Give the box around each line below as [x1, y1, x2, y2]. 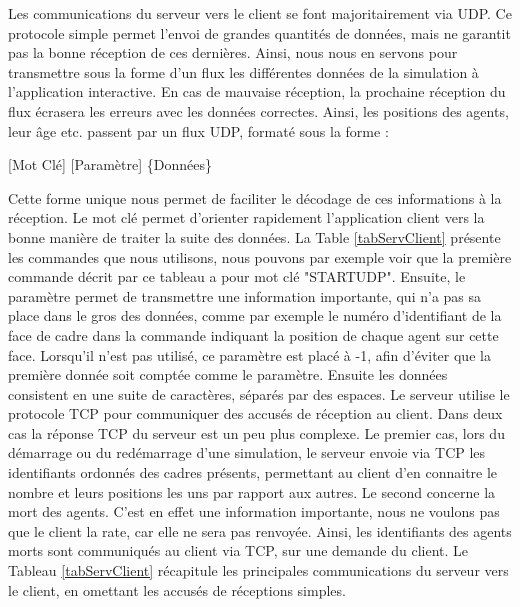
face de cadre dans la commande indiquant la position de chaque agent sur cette [8, 324, 499, 345]
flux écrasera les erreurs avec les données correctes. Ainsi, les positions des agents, [8, 100, 509, 121]
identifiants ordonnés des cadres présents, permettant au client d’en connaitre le [8, 462, 498, 483]
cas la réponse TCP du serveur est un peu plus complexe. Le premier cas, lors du [8, 422, 505, 443]
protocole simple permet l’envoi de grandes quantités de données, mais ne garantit [8, 22, 511, 43]
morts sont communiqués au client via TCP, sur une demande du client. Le [8, 540, 469, 561]
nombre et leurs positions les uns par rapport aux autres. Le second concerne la [8, 481, 496, 502]
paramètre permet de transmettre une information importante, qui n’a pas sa [8, 285, 482, 306]
